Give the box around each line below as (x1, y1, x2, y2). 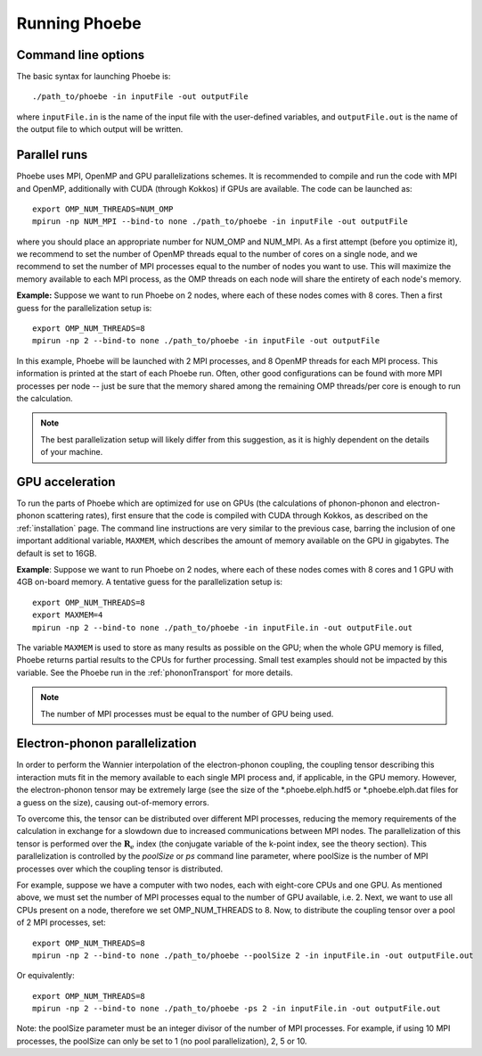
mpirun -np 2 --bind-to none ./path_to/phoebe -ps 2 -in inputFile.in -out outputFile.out (32, 1003, 441, 1014)
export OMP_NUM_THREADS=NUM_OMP (32, 203, 174, 214)
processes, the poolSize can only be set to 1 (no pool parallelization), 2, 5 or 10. (16, 1035, 307, 1046)
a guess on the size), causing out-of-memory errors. (16, 796, 209, 807)
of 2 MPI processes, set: (16, 917, 106, 928)
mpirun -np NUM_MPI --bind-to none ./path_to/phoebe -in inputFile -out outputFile (32, 217, 409, 227)
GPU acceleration (16, 474, 116, 490)
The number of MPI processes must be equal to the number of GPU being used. (40, 708, 334, 719)
